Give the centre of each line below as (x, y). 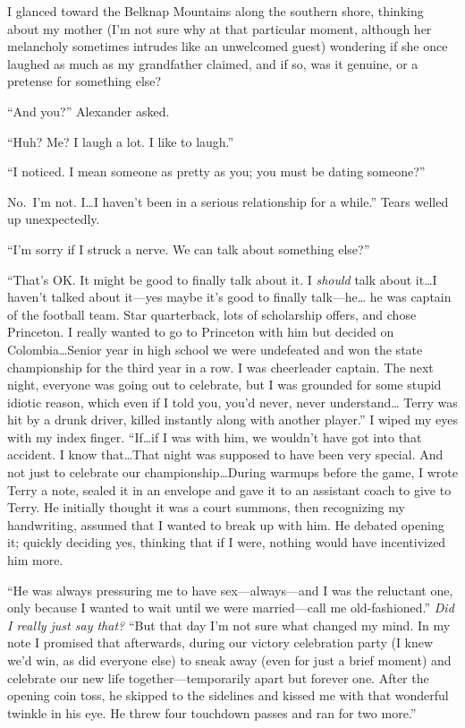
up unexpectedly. (54, 219)
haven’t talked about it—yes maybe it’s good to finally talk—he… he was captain (229, 297)
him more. (35, 560)
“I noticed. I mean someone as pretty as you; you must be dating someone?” (216, 171)
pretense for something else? (85, 81)
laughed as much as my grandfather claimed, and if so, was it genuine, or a (213, 63)
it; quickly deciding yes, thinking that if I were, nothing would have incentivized (227, 542)
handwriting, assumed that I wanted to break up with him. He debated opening (226, 524)
